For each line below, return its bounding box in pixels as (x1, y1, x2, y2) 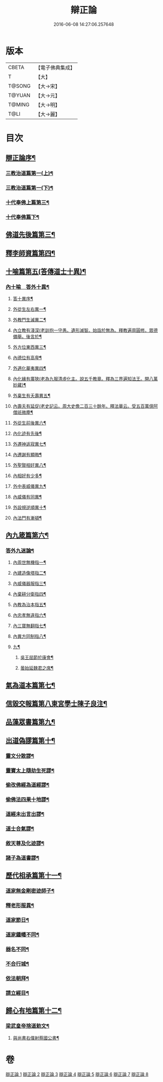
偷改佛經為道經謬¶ (5, 781, 50, 788)
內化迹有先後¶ (12, 430, 42, 436)
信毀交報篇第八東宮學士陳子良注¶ (5, 699, 108, 708)
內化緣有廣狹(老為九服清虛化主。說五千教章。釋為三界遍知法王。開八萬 (12, 376, 158, 382)
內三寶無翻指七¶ (12, 623, 47, 629)
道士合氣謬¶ (5, 826, 34, 832)
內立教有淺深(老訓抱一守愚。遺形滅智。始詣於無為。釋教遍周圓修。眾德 (12, 328, 158, 333)
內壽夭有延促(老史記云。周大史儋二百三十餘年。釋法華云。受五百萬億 (12, 403, 154, 409)
